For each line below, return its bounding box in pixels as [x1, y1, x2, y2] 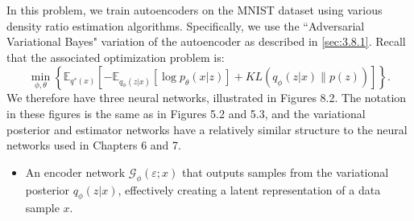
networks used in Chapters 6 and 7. [6, 137, 181, 153]
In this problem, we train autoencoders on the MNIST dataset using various [6, 2, 383, 18]
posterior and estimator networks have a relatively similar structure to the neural [6, 121, 408, 137]
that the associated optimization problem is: [6, 48, 225, 65]
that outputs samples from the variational [181, 163, 389, 180]
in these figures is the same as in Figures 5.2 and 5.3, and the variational [6, 104, 366, 121]
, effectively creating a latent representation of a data [118, 181, 381, 198]
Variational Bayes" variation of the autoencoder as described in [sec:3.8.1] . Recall [6, 33, 406, 50]
